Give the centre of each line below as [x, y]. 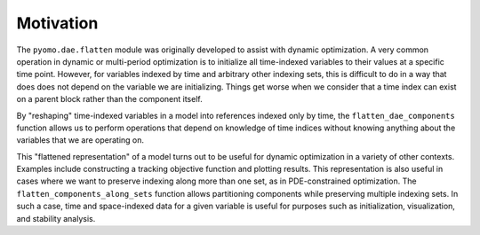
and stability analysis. [56, 218]
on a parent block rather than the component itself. [110, 99]
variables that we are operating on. [80, 140]
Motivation [57, 23]
